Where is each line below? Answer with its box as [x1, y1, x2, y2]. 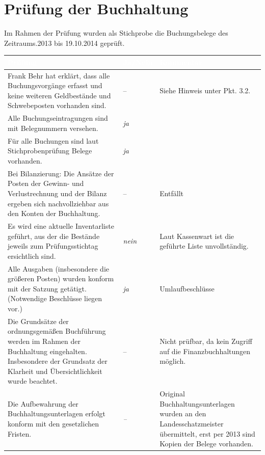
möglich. [160, 356, 186, 366]
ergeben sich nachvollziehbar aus [8, 198, 109, 208]
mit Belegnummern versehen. [8, 122, 98, 133]
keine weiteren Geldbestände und [8, 90, 111, 100]
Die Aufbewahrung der [8, 398, 78, 409]
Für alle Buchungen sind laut [8, 135, 99, 146]
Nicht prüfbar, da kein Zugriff [160, 336, 252, 346]
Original [160, 388, 185, 399]
